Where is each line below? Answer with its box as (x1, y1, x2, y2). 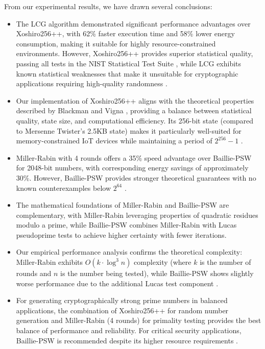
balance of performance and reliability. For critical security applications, (16, 325, 242, 336)
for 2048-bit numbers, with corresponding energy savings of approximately (16, 162, 249, 173)
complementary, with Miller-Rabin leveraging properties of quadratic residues (16, 209, 258, 220)
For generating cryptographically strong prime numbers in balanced (16, 295, 228, 306)
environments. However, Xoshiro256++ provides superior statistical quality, (16, 48, 253, 59)
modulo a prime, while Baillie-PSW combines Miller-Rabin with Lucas (16, 219, 237, 230)
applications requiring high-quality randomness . (16, 78, 167, 89)
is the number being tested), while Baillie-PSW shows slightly (60, 268, 254, 279)
